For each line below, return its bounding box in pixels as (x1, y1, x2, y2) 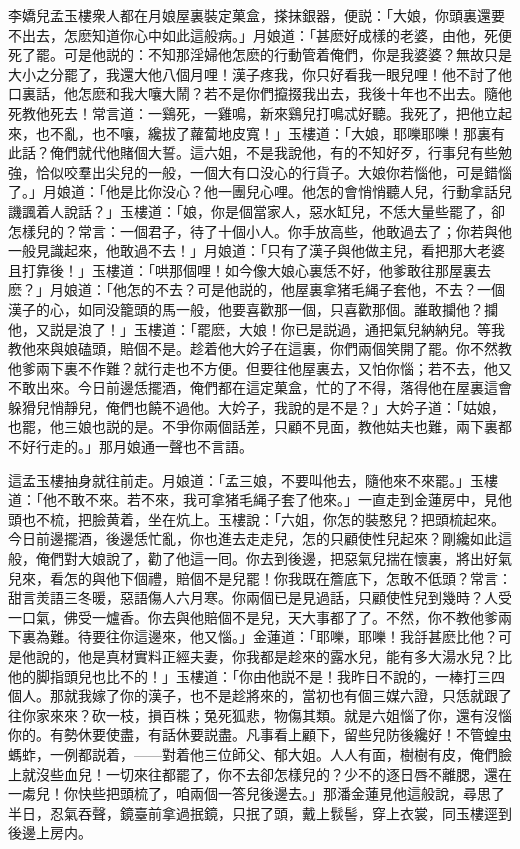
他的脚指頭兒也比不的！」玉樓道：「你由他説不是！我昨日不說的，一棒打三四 (8, 665, 505, 686)
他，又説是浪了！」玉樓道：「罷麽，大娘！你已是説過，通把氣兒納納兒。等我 (8, 318, 505, 339)
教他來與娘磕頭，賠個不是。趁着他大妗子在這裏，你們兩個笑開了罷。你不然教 (8, 338, 512, 359)
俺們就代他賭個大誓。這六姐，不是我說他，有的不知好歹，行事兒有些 (49, 142, 498, 163)
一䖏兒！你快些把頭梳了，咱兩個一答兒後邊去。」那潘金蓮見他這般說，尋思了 (8, 783, 505, 804)
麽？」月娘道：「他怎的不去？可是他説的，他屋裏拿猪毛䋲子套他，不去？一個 (8, 279, 505, 300)
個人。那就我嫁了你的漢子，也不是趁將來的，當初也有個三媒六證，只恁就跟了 (8, 685, 512, 706)
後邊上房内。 (8, 822, 92, 843)
